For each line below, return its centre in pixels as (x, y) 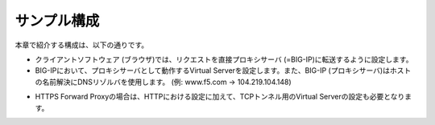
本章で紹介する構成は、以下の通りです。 (82, 45)
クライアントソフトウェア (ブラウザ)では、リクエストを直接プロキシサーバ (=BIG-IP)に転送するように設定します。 (224, 59)
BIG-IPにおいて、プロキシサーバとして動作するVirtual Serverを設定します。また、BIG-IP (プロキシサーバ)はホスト (223, 71)
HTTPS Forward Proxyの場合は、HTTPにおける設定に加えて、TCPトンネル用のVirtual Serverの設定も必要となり (220, 97)
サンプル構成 (57, 21)
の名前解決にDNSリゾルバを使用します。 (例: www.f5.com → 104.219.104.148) (163, 82)
